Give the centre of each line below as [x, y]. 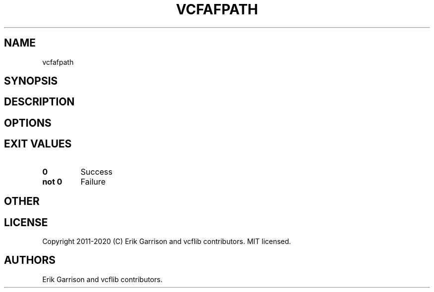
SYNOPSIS [31, 81]
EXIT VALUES [38, 144]
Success [97, 171]
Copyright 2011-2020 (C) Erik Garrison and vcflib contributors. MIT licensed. [167, 241]
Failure [93, 181]
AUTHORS [30, 260]
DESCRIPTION [39, 102]
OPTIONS [28, 123]
